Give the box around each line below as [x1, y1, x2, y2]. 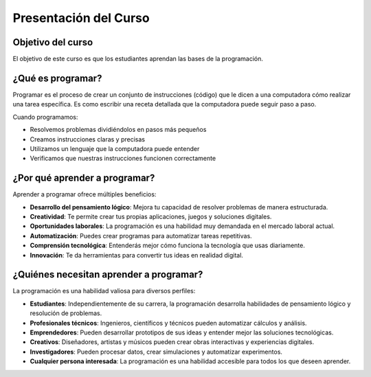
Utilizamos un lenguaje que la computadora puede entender [30, 144, 200, 152]
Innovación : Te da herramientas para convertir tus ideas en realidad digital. [30, 251, 244, 259]
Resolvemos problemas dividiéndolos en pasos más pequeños [30, 126, 207, 134]
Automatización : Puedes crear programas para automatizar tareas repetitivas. [30, 231, 252, 240]
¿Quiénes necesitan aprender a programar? [12, 269, 203, 281]
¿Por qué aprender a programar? [12, 172, 155, 184]
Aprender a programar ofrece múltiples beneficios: [12, 190, 157, 198]
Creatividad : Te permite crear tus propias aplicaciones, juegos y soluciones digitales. [30, 213, 272, 220]
